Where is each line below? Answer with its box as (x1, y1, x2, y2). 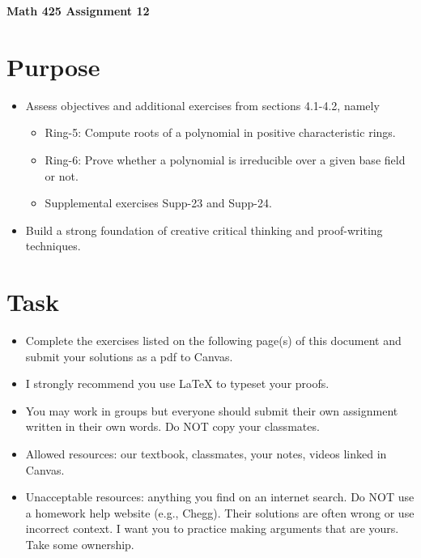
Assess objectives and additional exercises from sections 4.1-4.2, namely (25, 96, 380, 113)
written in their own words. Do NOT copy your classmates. (25, 418, 320, 435)
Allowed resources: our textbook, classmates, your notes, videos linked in (25, 445, 387, 462)
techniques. (25, 237, 81, 254)
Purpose (6, 49, 100, 83)
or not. (45, 167, 79, 184)
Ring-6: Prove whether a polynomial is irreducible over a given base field (45, 151, 406, 168)
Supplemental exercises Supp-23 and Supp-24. (45, 194, 272, 211)
